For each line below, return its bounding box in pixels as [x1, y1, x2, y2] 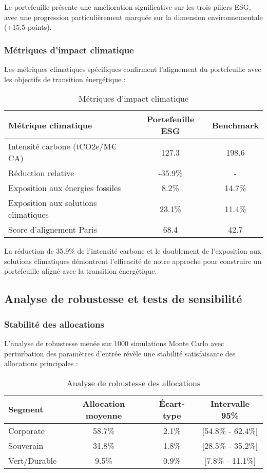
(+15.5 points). [4, 22, 52, 32]
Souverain [8, 439, 44, 451]
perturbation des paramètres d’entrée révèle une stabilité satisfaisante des [4, 348, 236, 358]
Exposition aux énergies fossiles [8, 182, 121, 194]
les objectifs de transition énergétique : [4, 73, 126, 84]
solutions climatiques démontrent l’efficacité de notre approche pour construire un [4, 255, 262, 266]
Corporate [8, 424, 45, 437]
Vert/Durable [8, 454, 57, 466]
